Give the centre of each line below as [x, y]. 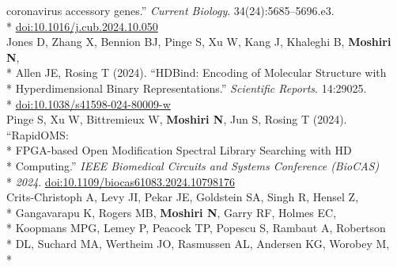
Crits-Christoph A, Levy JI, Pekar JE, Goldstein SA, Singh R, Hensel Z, [183, 197]
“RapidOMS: [38, 134]
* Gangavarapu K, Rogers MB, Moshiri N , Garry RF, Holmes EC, [172, 212]
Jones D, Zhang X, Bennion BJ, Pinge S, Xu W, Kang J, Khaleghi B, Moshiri [199, 42]
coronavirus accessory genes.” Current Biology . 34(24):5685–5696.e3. [170, 10]
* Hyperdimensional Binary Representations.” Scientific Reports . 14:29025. [187, 88]
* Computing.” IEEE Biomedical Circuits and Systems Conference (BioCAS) [193, 165]
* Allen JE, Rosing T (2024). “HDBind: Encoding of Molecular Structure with [197, 72]
